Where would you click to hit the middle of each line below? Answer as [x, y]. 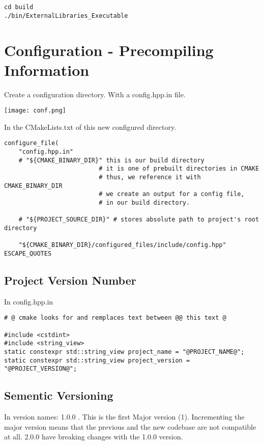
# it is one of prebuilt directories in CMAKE [179, 169]
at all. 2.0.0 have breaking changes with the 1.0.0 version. [94, 437]
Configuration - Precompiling [109, 50]
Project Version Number [70, 280]
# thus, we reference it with [150, 177]
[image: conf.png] [35, 111]
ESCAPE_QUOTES [28, 254]
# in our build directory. [144, 203]
